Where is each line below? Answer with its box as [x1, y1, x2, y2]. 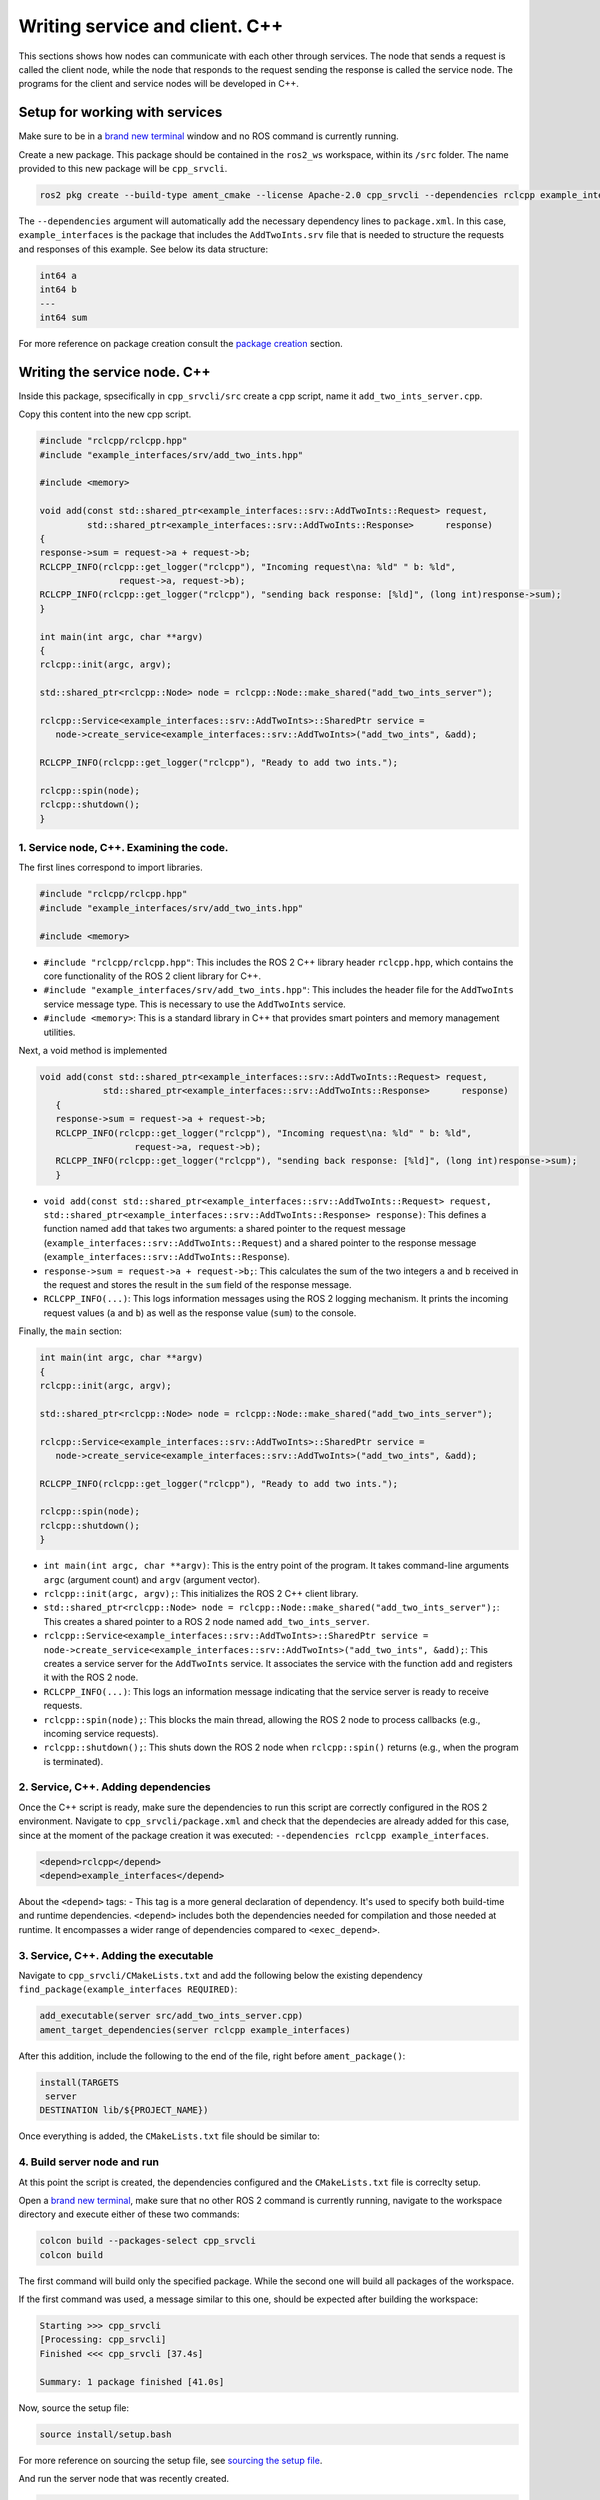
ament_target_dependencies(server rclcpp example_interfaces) [39, 2024, 351, 2035]
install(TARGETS [39, 2076, 120, 2088]
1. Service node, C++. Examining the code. [18, 841, 229, 855]
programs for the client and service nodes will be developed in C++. [18, 78, 300, 90]
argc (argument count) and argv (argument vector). [43, 1573, 260, 1585]
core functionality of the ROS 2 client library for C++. [43, 970, 262, 982]
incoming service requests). [43, 1727, 159, 1739]
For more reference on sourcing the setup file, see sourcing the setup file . [18, 2454, 323, 2466]
